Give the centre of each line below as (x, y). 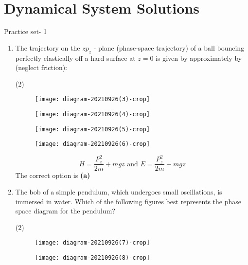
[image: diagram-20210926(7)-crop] (92, 243)
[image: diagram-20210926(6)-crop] (92, 144)
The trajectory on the (48, 47)
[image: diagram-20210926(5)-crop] (92, 129)
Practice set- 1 (26, 31)
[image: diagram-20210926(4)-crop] (92, 114)
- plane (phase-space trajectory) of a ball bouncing (169, 47)
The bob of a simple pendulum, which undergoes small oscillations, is (119, 192)
